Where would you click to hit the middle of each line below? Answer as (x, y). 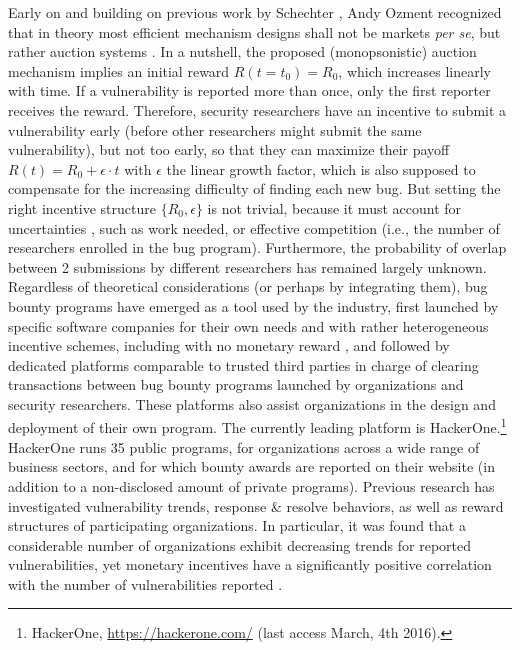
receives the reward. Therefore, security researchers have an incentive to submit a (257, 109)
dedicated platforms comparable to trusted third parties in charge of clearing (243, 364)
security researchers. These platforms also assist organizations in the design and (252, 403)
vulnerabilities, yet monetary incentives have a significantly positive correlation (250, 564)
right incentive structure (82, 207)
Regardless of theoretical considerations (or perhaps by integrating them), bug (248, 286)
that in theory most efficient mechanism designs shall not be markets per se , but (254, 31)
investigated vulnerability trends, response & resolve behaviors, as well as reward (256, 505)
